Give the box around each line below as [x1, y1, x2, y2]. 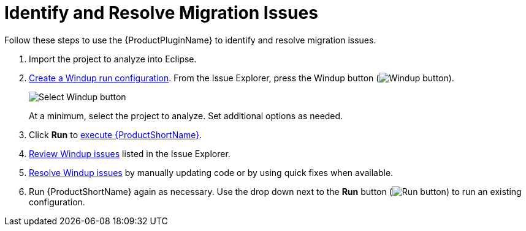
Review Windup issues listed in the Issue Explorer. [29, 148, 231, 159]
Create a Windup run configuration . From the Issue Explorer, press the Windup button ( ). [29, 72, 454, 83]
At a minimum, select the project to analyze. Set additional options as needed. [29, 110, 343, 121]
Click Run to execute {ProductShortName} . [29, 129, 202, 140]
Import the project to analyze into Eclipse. [29, 53, 197, 64]
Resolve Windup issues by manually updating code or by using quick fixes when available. [29, 167, 394, 178]
